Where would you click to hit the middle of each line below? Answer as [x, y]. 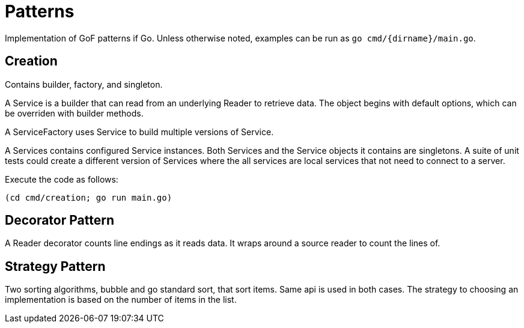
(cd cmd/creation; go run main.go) [89, 197]
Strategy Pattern [55, 266]
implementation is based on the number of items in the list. [121, 300]
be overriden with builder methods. [74, 113]
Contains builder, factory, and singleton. [84, 84]
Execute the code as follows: [62, 179]
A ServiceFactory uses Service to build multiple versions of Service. [139, 132]
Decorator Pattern [60, 220]
